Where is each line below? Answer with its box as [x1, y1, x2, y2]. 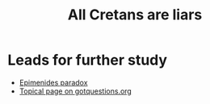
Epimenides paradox [19, 77, 88, 87]
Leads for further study [7, 51, 167, 69]
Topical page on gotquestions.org [19, 86, 132, 96]
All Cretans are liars [67, 6, 203, 24]
